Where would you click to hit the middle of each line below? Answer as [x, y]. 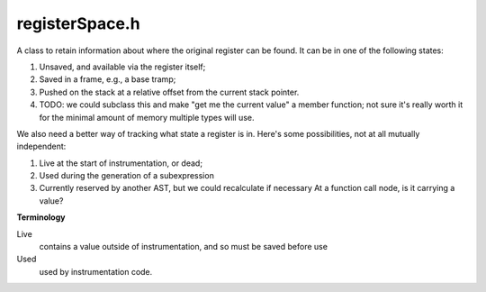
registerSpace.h [78, 23]
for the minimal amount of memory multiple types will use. [147, 117]
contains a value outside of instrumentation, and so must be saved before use [184, 247]
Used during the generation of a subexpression [127, 176]
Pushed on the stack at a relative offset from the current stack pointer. [169, 92]
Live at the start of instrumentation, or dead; [121, 163]
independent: [41, 146]
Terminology [41, 217]
